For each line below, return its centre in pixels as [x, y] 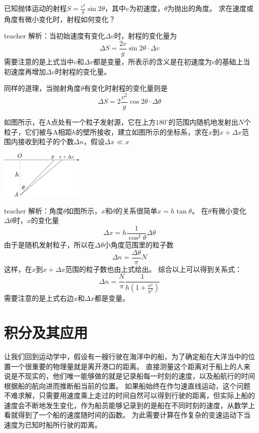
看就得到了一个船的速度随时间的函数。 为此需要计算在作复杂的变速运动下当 [127, 415]
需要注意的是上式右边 [39, 298]
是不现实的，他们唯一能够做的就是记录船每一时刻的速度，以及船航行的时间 [133, 376]
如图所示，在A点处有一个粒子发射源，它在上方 [80, 122]
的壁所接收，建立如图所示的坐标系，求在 [142, 131]
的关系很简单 [136, 210]
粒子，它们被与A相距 [38, 131]
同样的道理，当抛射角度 [42, 88]
